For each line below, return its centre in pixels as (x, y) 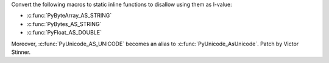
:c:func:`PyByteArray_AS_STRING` (69, 16)
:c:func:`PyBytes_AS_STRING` (64, 24)
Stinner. (21, 52)
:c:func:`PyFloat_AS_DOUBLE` (64, 33)
